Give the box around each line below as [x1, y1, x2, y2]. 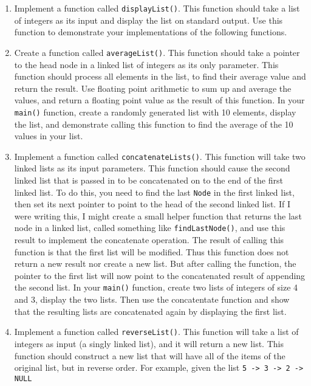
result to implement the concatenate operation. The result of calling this [14, 233, 284, 246]
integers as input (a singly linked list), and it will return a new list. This [14, 337, 284, 350]
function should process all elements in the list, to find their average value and [14, 70, 306, 83]
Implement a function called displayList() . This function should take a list [14, 2, 300, 14]
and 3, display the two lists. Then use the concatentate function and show [14, 293, 290, 306]
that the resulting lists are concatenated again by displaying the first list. [14, 305, 287, 317]
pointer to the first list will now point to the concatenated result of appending [14, 269, 306, 281]
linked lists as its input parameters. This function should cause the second [14, 162, 290, 174]
